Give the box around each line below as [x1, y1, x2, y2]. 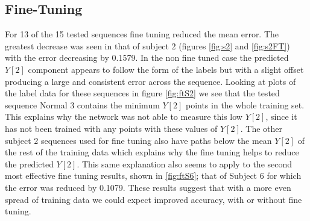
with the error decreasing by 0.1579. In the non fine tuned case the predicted [5, 51, 289, 64]
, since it [265, 110, 297, 123]
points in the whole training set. [185, 98, 305, 111]
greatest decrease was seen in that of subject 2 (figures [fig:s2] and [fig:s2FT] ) [5, 39, 290, 52]
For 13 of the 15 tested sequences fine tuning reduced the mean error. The [5, 28, 279, 40]
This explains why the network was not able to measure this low [5, 110, 242, 123]
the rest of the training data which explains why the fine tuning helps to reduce [5, 146, 299, 158]
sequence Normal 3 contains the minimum [5, 98, 160, 111]
